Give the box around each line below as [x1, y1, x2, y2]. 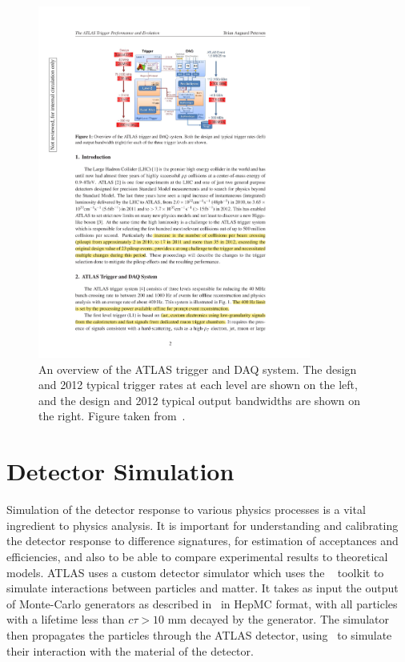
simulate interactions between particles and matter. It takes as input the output [6, 580, 399, 596]
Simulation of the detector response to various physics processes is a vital [6, 501, 366, 518]
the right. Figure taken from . [38, 407, 186, 424]
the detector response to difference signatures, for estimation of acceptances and [6, 532, 399, 549]
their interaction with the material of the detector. [6, 642, 254, 659]
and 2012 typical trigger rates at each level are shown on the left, [38, 376, 358, 393]
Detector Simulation [6, 455, 235, 487]
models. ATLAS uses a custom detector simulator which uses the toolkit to [6, 564, 384, 580]
